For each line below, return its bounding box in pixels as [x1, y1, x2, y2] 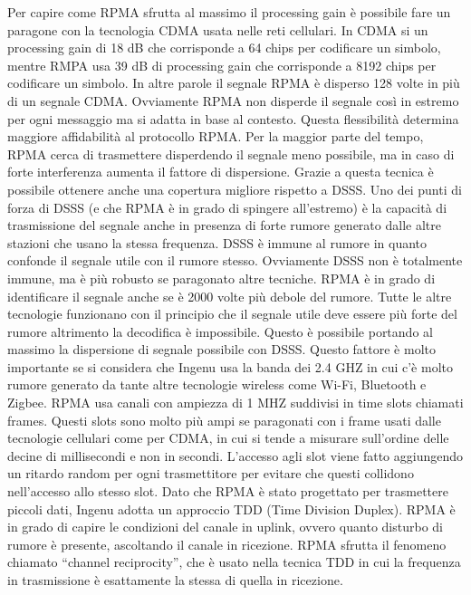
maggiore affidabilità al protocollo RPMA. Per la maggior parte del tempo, [7, 127, 424, 146]
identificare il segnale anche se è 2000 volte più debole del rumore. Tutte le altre [7, 286, 452, 305]
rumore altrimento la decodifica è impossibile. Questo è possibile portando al [7, 321, 433, 341]
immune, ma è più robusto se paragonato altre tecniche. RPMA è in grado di [7, 268, 436, 287]
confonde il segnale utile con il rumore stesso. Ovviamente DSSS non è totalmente [7, 251, 463, 270]
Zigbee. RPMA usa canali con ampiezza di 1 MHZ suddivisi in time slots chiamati [7, 393, 464, 412]
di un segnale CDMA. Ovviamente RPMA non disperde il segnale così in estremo [7, 91, 459, 110]
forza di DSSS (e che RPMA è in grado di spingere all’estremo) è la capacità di [7, 197, 447, 216]
